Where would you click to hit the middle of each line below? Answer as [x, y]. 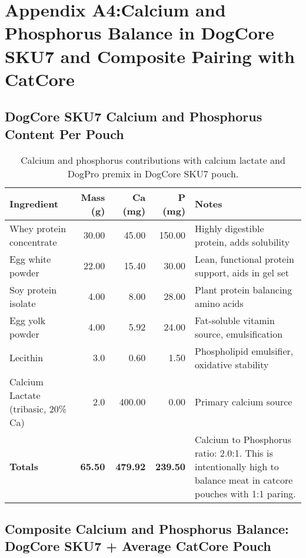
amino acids [219, 303]
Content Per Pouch [64, 133]
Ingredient [34, 204]
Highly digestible [229, 228]
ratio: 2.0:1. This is [234, 453]
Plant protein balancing [244, 289]
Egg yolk [28, 320]
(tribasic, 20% [38, 408]
